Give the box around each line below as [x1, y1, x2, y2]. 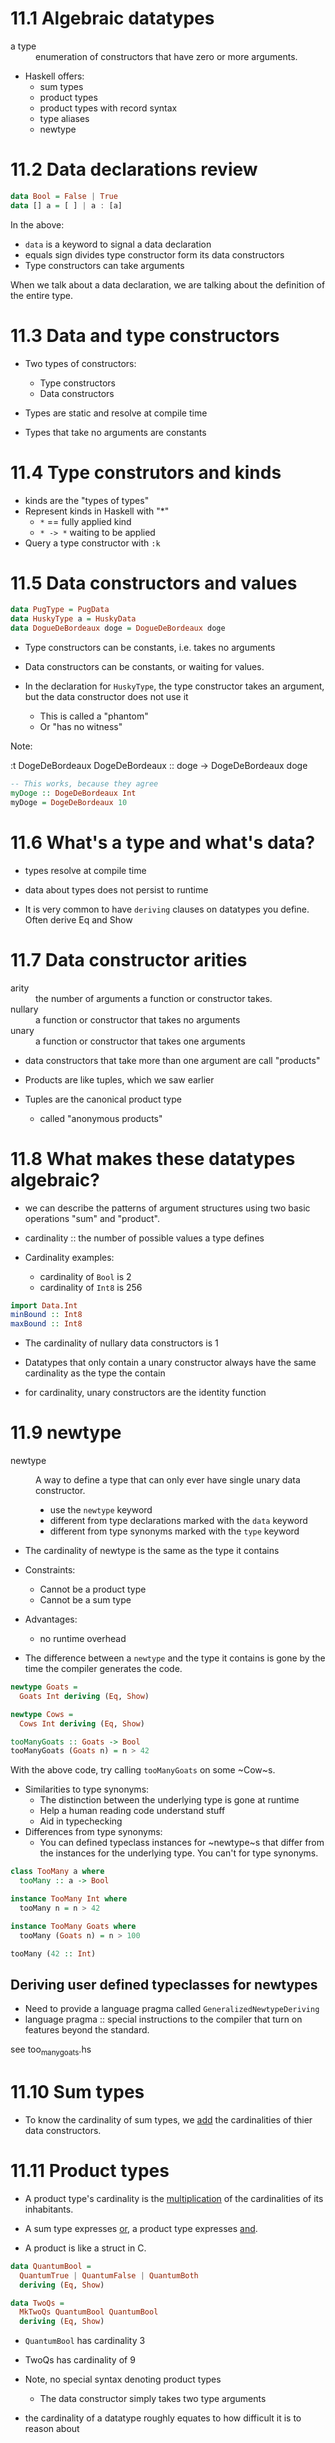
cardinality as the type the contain [24, 1367, 166, 1379]
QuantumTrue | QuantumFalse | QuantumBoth [19, 2270, 199, 2281]
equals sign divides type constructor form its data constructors [24, 248, 285, 261]
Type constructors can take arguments [24, 259, 185, 271]
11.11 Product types [10, 2160, 170, 2182]
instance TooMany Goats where [10, 1921, 137, 1931]
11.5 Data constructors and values [10, 572, 298, 594]
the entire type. [10, 289, 73, 301]
